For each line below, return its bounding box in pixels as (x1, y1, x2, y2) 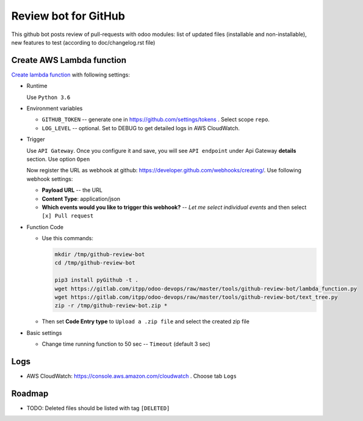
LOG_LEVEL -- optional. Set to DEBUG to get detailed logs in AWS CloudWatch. (41, 124, 240, 131)
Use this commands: (41, 235, 94, 242)
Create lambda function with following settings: (11, 71, 131, 78)
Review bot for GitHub (11, 9, 125, 23)
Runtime (26, 82, 48, 90)
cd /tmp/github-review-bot (54, 260, 135, 266)
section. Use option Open (26, 155, 90, 163)
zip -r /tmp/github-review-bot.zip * (54, 302, 168, 309)
